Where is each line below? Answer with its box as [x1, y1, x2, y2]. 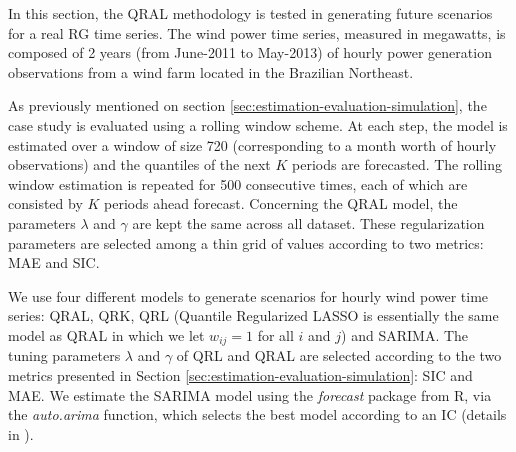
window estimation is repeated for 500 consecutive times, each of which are [8, 173, 468, 194]
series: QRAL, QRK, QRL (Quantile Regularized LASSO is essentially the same [8, 305, 499, 326]
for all [257, 324, 294, 345]
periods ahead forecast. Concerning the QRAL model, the [104, 193, 458, 214]
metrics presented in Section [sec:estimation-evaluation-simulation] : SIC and [8, 364, 473, 385]
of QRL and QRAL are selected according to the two [176, 345, 502, 366]
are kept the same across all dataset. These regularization [132, 212, 485, 233]
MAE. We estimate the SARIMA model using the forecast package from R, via [8, 384, 492, 405]
